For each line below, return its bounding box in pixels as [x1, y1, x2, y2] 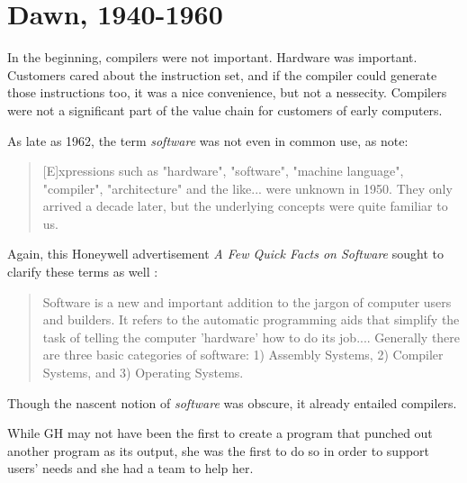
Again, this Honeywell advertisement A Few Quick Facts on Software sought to [7, 244, 444, 263]
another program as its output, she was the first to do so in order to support [7, 441, 430, 460]
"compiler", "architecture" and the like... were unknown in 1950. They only [42, 178, 453, 197]
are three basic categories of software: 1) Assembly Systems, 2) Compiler [42, 345, 444, 364]
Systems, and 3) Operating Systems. [42, 363, 244, 382]
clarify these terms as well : [7, 262, 158, 281]
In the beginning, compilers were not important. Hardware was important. [7, 48, 418, 67]
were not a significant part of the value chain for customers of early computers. [7, 100, 443, 119]
